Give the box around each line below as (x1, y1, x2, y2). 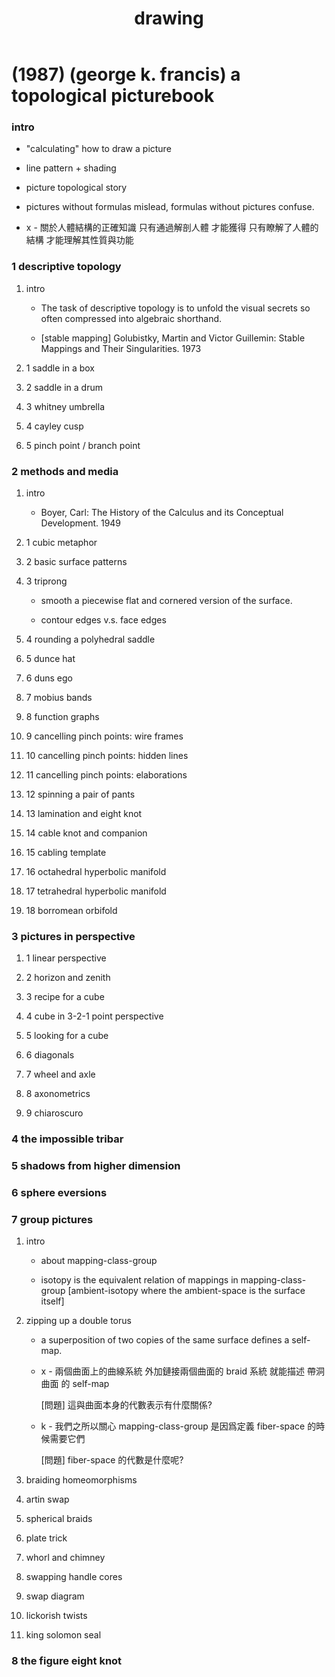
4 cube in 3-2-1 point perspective (25, 1010, 164, 1022)
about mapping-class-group (40, 1255, 158, 1267)
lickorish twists (25, 1610, 88, 1622)
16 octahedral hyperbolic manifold (25, 866, 167, 878)
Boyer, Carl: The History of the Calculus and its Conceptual (40, 507, 284, 519)
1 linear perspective (25, 952, 107, 964)
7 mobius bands (25, 692, 93, 704)
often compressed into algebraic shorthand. (40, 312, 223, 324)
